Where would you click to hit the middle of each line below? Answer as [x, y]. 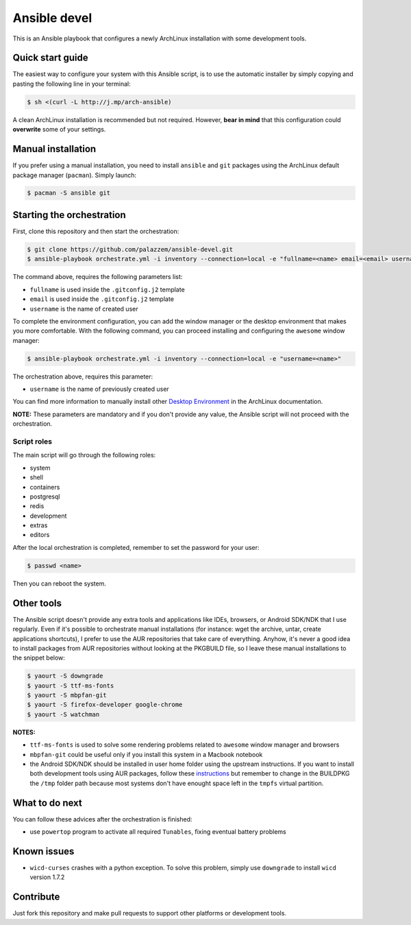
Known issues [43, 851]
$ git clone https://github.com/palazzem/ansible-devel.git [130, 249]
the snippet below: [39, 658]
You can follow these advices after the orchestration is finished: [102, 819]
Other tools [37, 603]
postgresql [45, 496]
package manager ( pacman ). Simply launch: [75, 175]
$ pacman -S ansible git [69, 193]
